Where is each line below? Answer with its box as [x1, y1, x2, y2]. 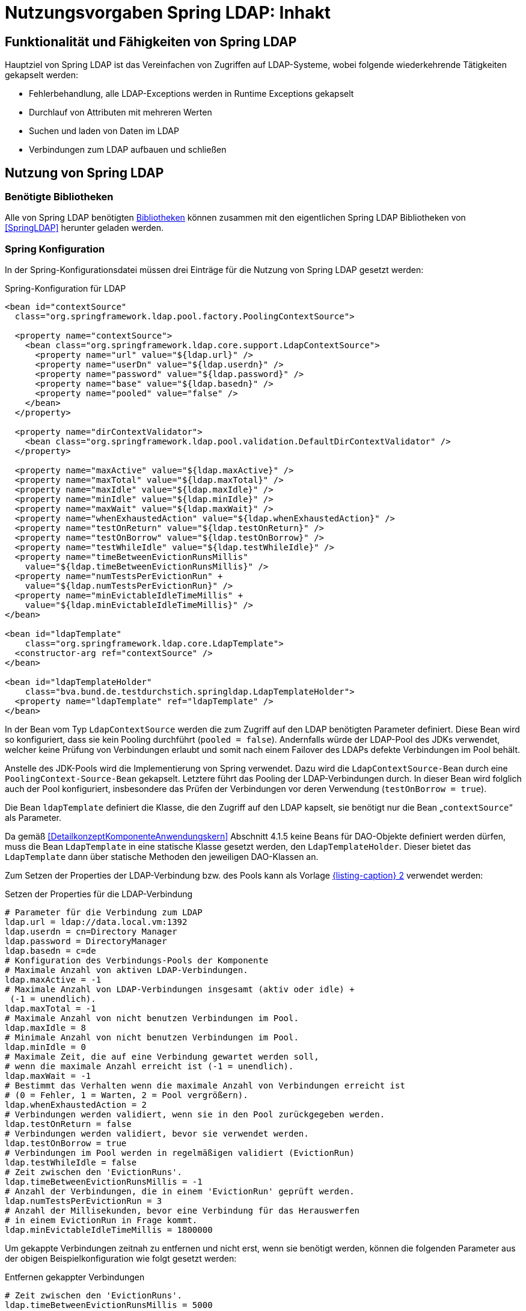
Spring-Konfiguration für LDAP [5, 283, 126, 294]
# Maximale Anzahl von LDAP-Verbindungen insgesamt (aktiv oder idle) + [5, 984, 355, 995]
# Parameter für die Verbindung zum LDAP [5, 907, 203, 918]
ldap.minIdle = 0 [5, 1042, 86, 1052]
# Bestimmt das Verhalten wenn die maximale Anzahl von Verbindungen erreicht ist [5, 1081, 405, 1091]
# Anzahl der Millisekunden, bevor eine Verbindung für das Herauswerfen [5, 1206, 360, 1216]
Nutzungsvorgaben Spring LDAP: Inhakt [5, 2, 331, 23]
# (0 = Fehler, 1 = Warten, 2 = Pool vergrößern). [5, 1090, 248, 1101]
